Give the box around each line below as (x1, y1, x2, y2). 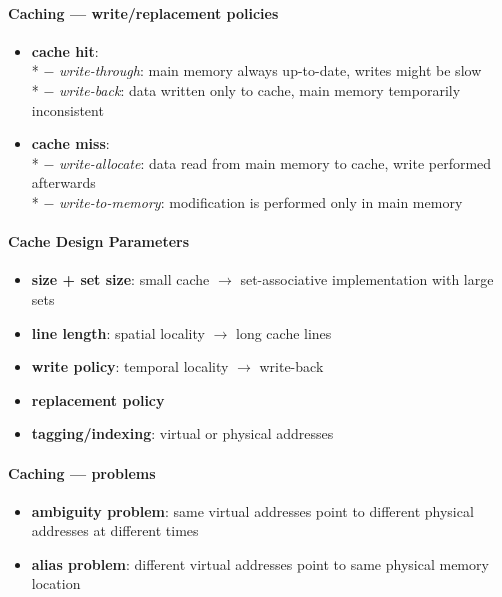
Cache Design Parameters (8, 231, 190, 252)
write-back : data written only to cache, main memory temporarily (59, 79, 461, 100)
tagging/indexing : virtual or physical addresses (31, 423, 334, 444)
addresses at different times (31, 520, 199, 541)
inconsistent (31, 99, 104, 120)
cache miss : (31, 133, 110, 154)
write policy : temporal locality (31, 356, 229, 377)
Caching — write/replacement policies (8, 2, 279, 23)
